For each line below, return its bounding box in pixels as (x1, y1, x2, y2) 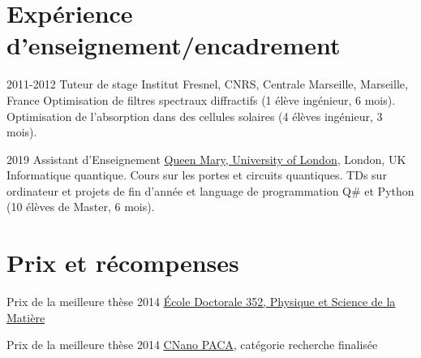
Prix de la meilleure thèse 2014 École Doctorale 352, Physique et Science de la (6, 293, 396, 310)
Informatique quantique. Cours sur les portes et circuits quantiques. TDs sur (6, 166, 387, 183)
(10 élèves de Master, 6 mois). (6, 198, 155, 215)
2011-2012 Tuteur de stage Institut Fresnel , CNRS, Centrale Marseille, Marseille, (6, 75, 408, 93)
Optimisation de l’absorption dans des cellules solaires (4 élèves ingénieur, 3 (6, 107, 383, 124)
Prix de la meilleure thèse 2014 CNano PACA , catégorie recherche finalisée (6, 336, 378, 353)
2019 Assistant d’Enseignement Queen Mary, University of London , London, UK (6, 150, 406, 167)
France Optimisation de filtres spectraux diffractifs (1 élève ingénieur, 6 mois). (6, 91, 396, 108)
